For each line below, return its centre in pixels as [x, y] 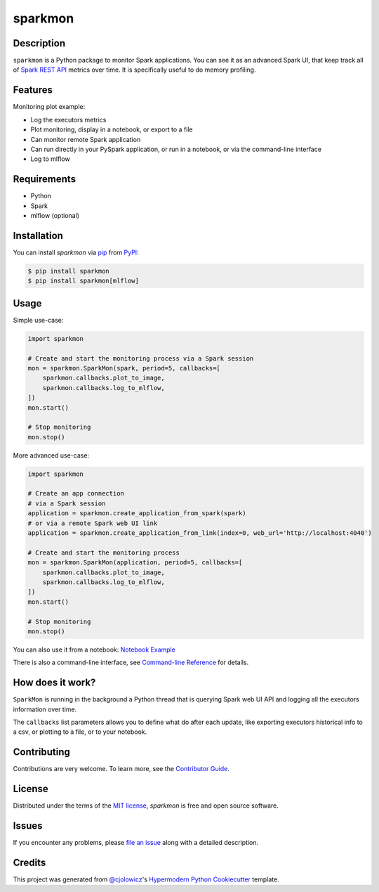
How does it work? [54, 683]
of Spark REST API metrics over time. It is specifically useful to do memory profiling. [134, 70]
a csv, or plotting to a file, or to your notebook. [80, 732]
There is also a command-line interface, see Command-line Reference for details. [131, 662]
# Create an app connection [76, 493]
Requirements [45, 179]
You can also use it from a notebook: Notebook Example [94, 649]
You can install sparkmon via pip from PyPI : [76, 252]
